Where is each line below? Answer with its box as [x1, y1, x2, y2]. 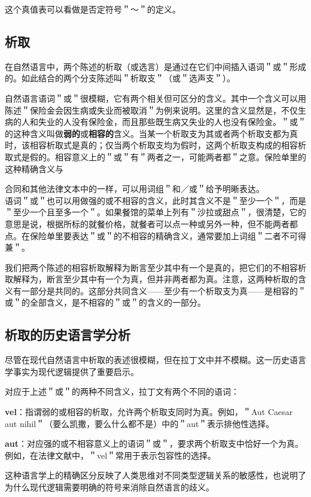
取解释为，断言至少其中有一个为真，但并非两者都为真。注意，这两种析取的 [5, 273, 298, 285]
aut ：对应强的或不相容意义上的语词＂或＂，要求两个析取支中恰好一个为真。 [5, 437, 304, 450]
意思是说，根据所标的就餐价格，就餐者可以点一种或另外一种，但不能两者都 [5, 217, 298, 230]
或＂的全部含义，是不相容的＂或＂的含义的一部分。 [5, 296, 206, 309]
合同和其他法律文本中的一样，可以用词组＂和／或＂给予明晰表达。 [5, 182, 264, 195]
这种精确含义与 [5, 162, 63, 175]
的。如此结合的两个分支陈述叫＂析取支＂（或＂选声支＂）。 [5, 72, 235, 84]
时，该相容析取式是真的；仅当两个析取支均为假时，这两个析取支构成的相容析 [5, 139, 306, 151]
